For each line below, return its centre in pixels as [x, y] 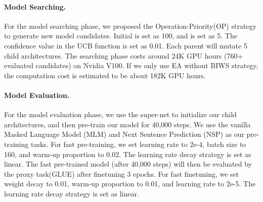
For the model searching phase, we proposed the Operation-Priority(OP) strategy [130, 26]
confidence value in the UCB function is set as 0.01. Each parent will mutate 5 [126, 45]
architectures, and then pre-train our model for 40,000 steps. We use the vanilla [127, 124]
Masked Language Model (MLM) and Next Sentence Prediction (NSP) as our [124, 134]
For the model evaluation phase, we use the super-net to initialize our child [120, 114]
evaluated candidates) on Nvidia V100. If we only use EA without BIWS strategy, [131, 65]
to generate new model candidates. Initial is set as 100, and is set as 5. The [121, 36]
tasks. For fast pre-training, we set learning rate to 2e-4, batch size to [138, 144]
